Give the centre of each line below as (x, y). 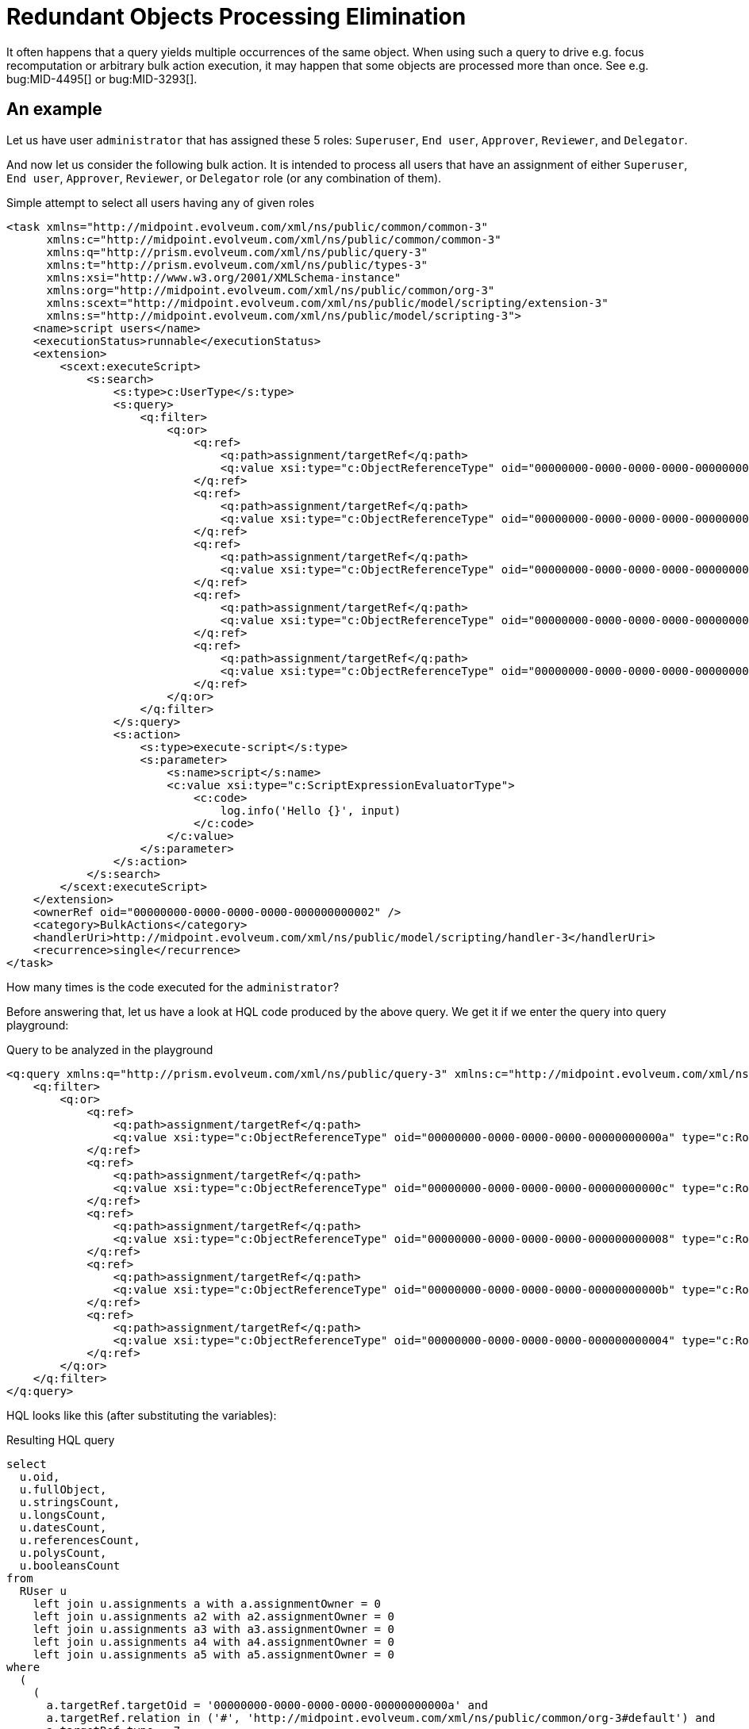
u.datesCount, (63, 1527)
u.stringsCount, (70, 1502)
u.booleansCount (70, 1565)
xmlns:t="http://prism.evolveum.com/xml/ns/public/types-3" (237, 265)
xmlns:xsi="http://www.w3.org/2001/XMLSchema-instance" (224, 277)
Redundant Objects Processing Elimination (236, 17)
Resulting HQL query (61, 1440)
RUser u (43, 1591)
